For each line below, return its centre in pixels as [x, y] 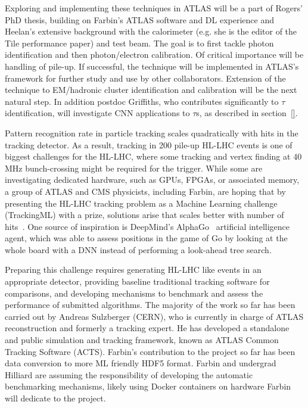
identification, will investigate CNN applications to [97, 113]
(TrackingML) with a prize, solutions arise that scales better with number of [144, 215]
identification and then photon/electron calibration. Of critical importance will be [154, 54]
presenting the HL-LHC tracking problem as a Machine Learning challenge [141, 203]
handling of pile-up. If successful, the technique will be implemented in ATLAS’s [152, 66]
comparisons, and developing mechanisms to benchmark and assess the [134, 293]
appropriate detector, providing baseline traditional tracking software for [137, 281]
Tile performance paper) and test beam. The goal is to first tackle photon [139, 43]
